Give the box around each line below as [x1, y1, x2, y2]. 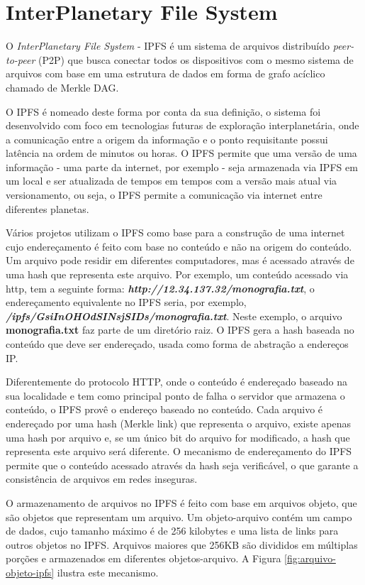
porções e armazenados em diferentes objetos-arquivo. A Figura [6, 551, 281, 566]
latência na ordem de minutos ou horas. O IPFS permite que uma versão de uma [6, 146, 357, 160]
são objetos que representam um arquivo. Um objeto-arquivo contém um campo [6, 509, 352, 524]
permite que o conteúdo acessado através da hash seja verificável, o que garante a [6, 457, 359, 472]
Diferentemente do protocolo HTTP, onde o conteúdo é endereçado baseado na [6, 374, 348, 389]
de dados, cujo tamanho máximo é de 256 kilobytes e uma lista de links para [6, 523, 339, 538]
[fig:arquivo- [284, 551, 336, 566]
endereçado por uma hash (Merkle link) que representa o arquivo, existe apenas [6, 415, 352, 430]
